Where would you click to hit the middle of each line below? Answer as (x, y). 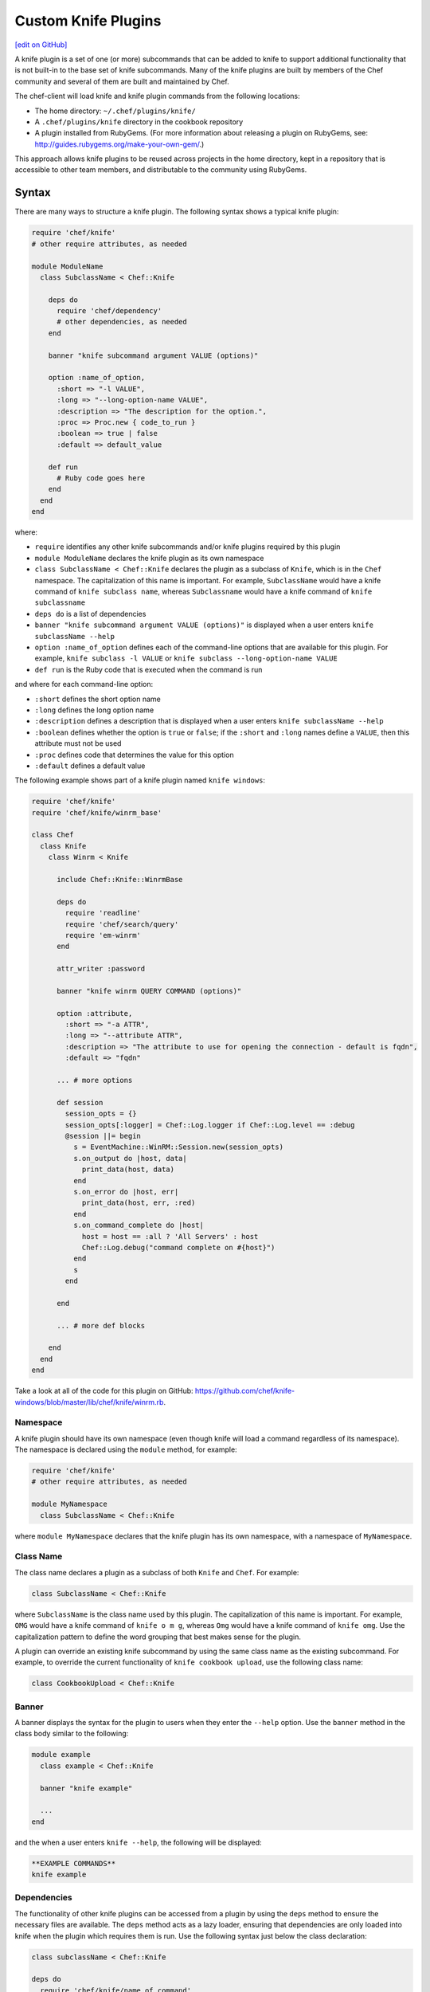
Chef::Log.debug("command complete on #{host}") (178, 1247)
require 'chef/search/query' (122, 924)
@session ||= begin (103, 1136)
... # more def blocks (101, 1325)
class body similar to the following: (72, 1734)
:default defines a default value (90, 766)
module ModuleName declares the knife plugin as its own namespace (149, 558)
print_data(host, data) (128, 1170)
